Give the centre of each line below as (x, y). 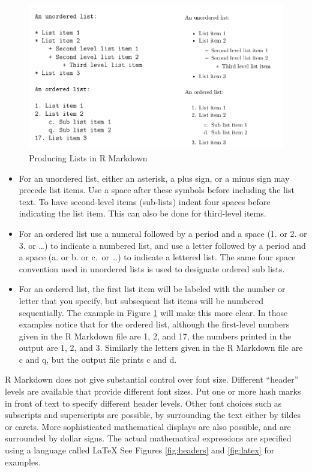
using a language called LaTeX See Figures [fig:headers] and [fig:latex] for (140, 450)
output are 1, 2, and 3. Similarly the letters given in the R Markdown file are (161, 348)
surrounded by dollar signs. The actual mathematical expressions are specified (148, 438)
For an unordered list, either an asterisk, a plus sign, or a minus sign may (154, 178)
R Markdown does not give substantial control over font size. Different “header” (152, 379)
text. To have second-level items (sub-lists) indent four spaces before (145, 201)
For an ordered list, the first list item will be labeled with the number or (152, 289)
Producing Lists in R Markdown (88, 157)
